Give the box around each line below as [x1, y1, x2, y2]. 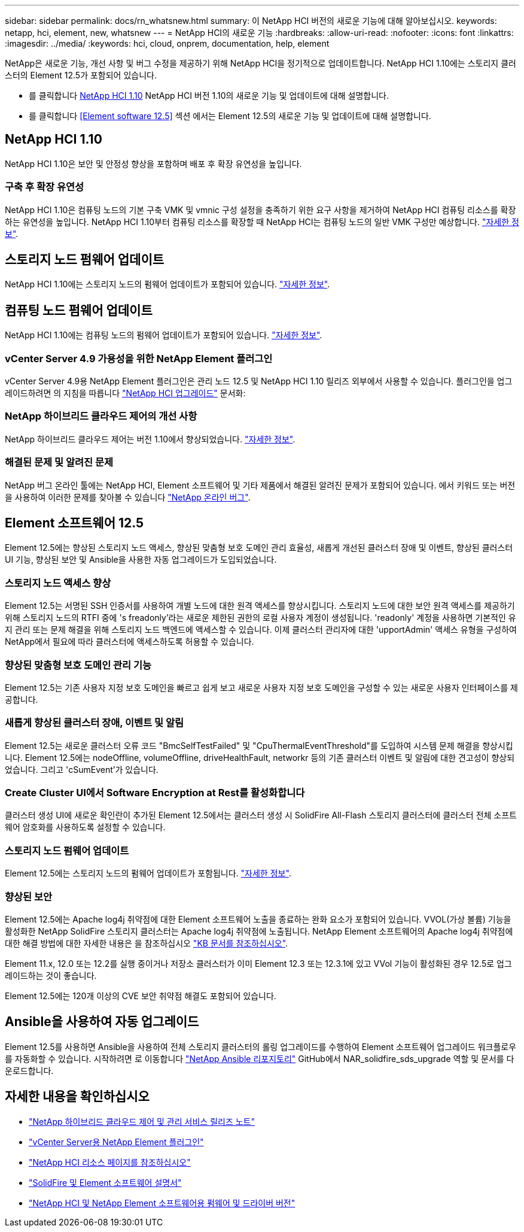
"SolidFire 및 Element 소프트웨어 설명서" [29, 1177, 182, 1188]
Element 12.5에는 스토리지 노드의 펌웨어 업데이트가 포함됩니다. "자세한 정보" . [5, 868, 291, 879]
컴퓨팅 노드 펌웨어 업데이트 [5, 302, 153, 318]
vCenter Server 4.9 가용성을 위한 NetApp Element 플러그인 [5, 352, 273, 365]
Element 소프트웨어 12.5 [5, 515, 144, 530]
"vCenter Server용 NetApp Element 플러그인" [29, 1136, 204, 1147]
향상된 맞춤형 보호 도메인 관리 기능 [5, 659, 152, 671]
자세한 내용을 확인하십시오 [5, 1089, 150, 1104]
